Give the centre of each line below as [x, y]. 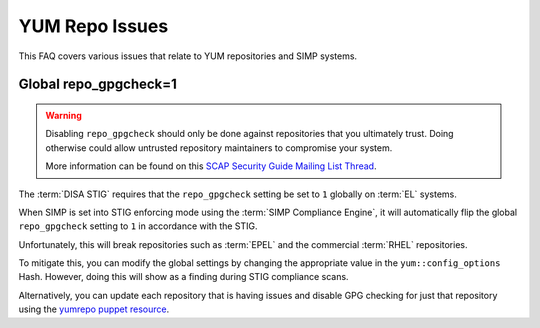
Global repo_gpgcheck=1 [97, 84]
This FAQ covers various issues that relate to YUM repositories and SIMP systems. [188, 56]
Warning [63, 115]
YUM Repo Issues [93, 26]
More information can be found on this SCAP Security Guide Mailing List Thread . [211, 166]
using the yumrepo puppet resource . [94, 309]
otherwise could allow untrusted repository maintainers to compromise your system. [219, 147]
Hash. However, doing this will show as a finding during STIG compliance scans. [183, 277]
